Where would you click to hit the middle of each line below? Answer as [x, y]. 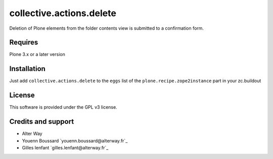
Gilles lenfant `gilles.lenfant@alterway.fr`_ [65, 147]
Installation [27, 69]
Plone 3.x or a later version [37, 54]
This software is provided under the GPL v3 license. [63, 107]
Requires [24, 43]
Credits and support [42, 122]
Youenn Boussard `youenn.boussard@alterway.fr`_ [75, 140]
